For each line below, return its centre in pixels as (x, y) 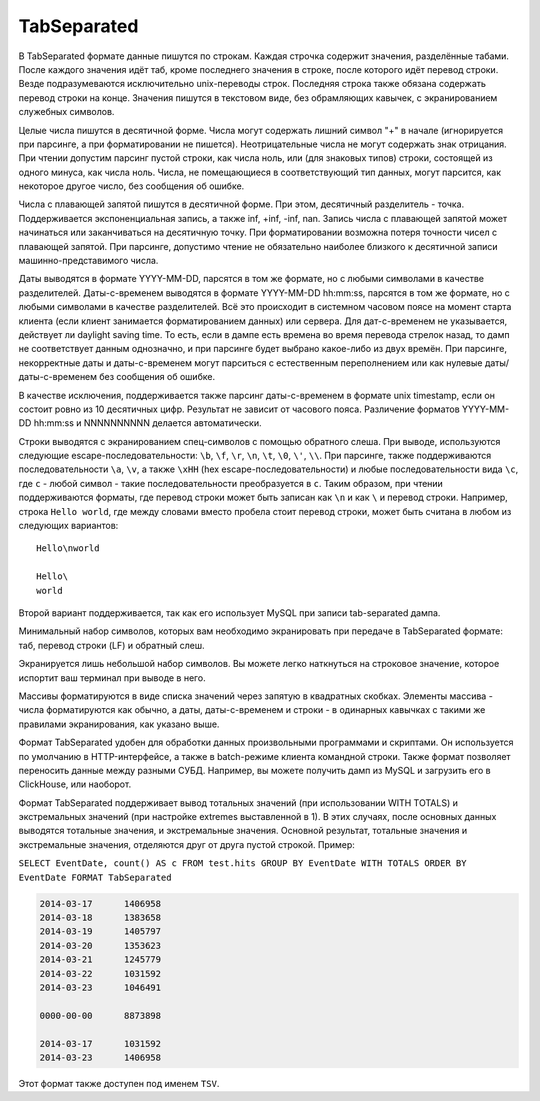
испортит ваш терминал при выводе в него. (112, 677)
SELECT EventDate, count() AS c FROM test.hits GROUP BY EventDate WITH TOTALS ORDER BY (242, 863)
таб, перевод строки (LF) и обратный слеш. (111, 645)
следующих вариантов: (68, 526)
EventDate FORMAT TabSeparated (95, 877)
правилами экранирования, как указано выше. (119, 724)
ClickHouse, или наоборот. (75, 784)
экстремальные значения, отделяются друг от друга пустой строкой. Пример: (186, 844)
